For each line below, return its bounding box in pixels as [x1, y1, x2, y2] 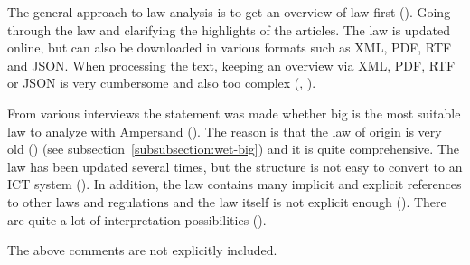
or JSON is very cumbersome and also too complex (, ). [7, 73, 316, 92]
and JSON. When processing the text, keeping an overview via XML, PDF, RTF [7, 55, 456, 74]
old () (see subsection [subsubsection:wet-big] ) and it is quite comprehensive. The [7, 139, 459, 158]
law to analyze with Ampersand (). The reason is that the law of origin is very [7, 121, 442, 140]
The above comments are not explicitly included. [7, 241, 277, 260]
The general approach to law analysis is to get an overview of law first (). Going [7, 3, 451, 21]
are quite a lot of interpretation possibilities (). [7, 210, 267, 229]
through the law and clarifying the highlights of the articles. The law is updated [7, 20, 450, 39]
